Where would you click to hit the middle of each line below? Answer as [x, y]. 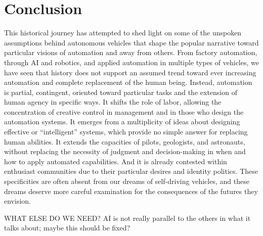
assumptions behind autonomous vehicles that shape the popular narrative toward [131, 42]
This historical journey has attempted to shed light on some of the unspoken [123, 33]
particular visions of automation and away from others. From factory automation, [131, 52]
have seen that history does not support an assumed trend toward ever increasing [130, 72]
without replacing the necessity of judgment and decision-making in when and [125, 151]
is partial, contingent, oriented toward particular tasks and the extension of [121, 92]
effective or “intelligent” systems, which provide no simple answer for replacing [126, 132]
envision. [17, 201]
